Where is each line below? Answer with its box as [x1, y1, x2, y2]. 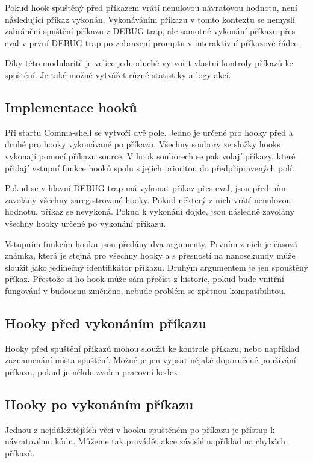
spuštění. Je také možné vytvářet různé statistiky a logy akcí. [5, 68, 231, 81]
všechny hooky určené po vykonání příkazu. [5, 216, 166, 229]
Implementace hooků [5, 97, 137, 116]
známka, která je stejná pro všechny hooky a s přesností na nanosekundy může [5, 249, 296, 262]
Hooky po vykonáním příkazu [5, 394, 194, 413]
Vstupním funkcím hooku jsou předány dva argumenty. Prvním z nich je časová [5, 237, 297, 250]
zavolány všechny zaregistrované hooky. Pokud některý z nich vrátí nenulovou [5, 193, 291, 206]
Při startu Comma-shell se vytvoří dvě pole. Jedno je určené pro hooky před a [5, 126, 293, 138]
